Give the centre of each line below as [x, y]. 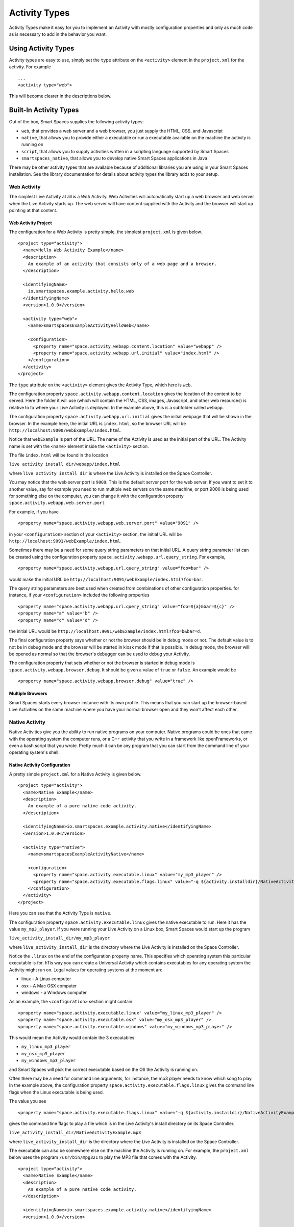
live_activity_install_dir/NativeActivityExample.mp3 [75, 1133]
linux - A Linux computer [46, 979]
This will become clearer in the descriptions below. [60, 96]
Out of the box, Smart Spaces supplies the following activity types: [76, 122]
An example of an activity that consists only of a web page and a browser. [122, 264]
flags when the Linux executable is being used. [57, 1092]
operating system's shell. [34, 752]
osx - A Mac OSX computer [49, 986]
